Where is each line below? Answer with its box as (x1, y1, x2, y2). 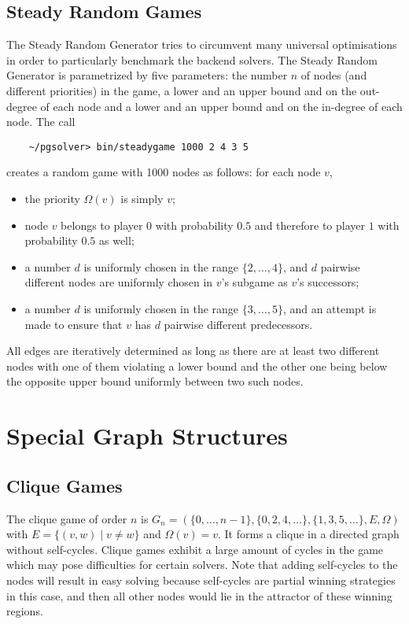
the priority (24, 190, 80, 207)
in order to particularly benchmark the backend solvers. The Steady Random (6, 51, 378, 68)
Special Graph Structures (6, 419, 288, 452)
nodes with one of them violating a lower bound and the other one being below (6, 357, 388, 374)
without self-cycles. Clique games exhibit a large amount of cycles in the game (6, 541, 384, 557)
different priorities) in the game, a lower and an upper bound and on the (6, 82, 357, 98)
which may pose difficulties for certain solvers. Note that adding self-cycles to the (6, 556, 398, 573)
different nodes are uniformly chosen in (24, 274, 213, 290)
